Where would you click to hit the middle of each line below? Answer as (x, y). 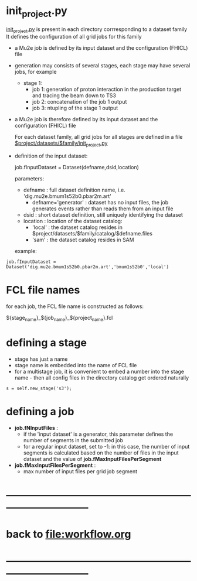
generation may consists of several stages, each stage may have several (102, 66)
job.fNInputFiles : (36, 428)
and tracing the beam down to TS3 (74, 95)
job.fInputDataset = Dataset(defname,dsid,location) (77, 168)
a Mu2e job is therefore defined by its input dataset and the (86, 119)
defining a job (40, 411)
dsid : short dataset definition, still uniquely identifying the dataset (103, 215)
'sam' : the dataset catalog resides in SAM (83, 240)
